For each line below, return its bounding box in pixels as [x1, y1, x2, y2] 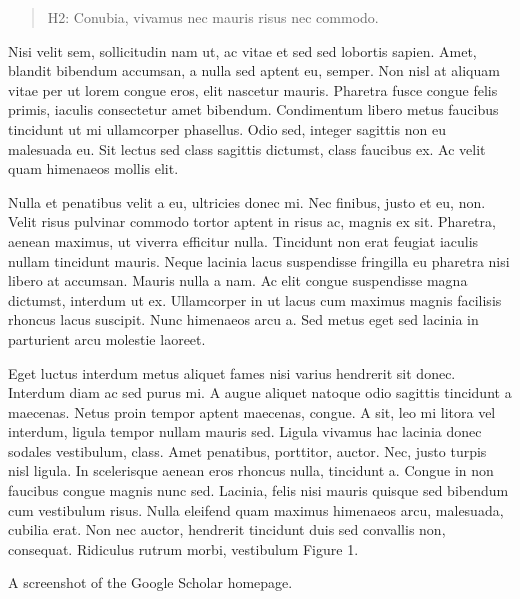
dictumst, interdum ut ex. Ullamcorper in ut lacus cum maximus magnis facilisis [8, 289, 502, 310]
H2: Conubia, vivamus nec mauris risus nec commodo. [47, 7, 379, 27]
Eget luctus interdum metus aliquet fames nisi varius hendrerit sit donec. [8, 362, 456, 383]
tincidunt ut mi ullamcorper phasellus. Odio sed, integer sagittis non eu [8, 118, 447, 139]
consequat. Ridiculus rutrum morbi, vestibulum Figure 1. [8, 538, 359, 559]
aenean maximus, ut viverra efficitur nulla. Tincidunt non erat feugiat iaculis [8, 230, 479, 251]
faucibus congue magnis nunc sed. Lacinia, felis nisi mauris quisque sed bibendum [8, 480, 509, 501]
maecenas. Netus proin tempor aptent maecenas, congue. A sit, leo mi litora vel [8, 401, 496, 422]
